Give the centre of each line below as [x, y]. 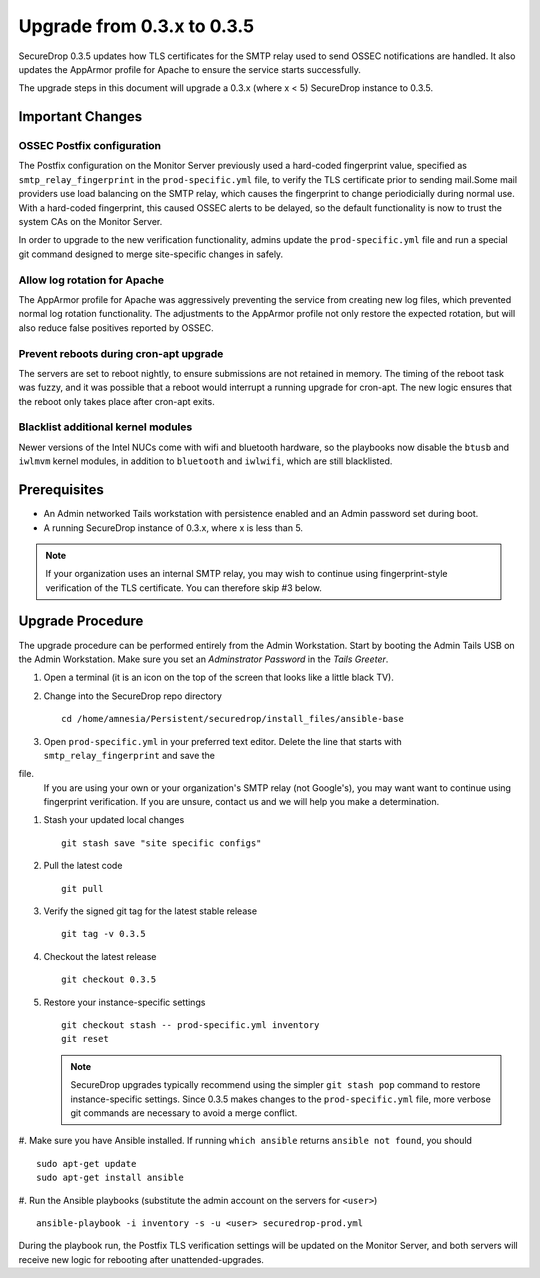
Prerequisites [61, 490]
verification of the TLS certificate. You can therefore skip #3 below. [183, 587]
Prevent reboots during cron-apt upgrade [121, 353]
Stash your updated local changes [114, 820]
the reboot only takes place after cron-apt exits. [116, 401]
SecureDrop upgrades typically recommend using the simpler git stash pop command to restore [275, 1085]
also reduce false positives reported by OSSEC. [116, 327]
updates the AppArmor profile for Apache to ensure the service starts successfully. [190, 69]
